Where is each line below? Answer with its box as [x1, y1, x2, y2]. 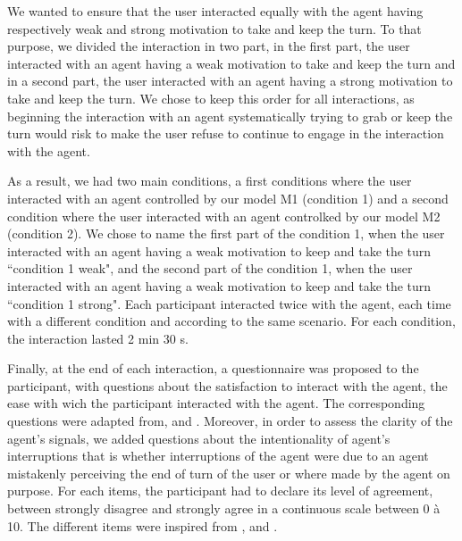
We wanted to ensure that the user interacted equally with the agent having [7, 2, 424, 20]
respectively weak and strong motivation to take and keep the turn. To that [7, 19, 422, 37]
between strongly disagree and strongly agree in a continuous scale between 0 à [7, 499, 441, 518]
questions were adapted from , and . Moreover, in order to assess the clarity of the [7, 412, 453, 430]
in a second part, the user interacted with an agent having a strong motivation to [7, 71, 453, 90]
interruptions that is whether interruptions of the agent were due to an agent [7, 446, 429, 465]
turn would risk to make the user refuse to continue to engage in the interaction [7, 124, 444, 143]
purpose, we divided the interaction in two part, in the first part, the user [7, 37, 410, 55]
